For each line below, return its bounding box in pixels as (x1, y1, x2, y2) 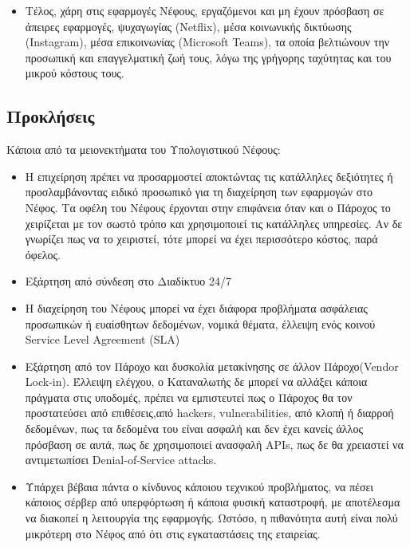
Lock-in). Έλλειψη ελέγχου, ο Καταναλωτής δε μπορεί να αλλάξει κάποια (25, 373, 368, 390)
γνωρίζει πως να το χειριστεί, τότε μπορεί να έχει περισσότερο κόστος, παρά (25, 230, 378, 247)
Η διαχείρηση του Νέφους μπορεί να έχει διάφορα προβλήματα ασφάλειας (25, 299, 368, 316)
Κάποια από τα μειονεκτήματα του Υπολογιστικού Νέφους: (6, 141, 281, 158)
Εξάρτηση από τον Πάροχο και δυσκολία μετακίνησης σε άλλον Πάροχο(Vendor (25, 357, 399, 374)
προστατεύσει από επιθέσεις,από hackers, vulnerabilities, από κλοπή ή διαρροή (25, 404, 394, 421)
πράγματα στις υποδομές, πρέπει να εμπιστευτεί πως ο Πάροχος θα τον (25, 388, 353, 405)
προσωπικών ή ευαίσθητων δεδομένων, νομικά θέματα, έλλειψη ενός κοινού (25, 315, 376, 332)
